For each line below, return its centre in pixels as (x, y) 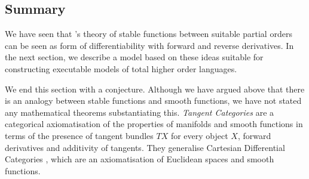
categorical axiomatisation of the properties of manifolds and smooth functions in (154, 124)
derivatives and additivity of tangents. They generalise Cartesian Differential (145, 147)
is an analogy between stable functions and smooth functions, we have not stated (153, 101)
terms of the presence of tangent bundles (79, 135)
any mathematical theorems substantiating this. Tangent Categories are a (140, 112)
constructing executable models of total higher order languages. (121, 68)
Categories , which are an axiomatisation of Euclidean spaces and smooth (140, 159)
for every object (199, 135)
